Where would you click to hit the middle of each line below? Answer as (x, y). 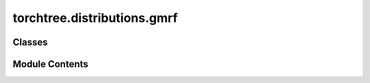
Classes (30, 42)
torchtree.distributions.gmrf (95, 18)
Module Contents (50, 64)
